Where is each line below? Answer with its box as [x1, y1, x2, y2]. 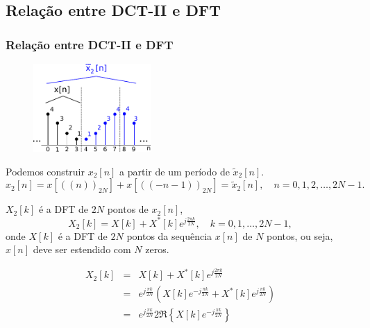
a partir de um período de [119, 164, 230, 178]
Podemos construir [6, 164, 85, 178]
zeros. [145, 242, 169, 257]
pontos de [107, 202, 149, 216]
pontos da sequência [126, 228, 212, 243]
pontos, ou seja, [267, 228, 333, 243]
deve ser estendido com [33, 242, 131, 257]
